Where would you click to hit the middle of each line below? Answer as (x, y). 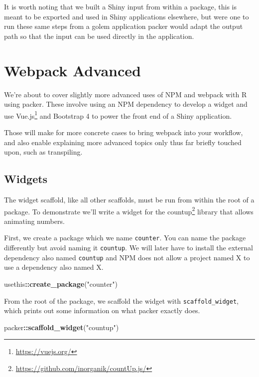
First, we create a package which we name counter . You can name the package (125, 238)
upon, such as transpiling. (43, 152)
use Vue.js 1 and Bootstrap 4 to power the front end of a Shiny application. (118, 115)
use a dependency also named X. (54, 267)
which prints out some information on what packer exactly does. (102, 310)
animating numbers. (34, 221)
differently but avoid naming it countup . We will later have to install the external (129, 248)
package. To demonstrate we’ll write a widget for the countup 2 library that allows (129, 210)
